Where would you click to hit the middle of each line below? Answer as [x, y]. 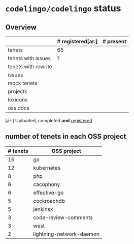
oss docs [19, 108]
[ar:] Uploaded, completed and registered [49, 120]
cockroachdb [49, 201]
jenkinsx [43, 209]
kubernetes [47, 168]
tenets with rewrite [30, 66]
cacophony [47, 184]
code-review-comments [63, 218]
